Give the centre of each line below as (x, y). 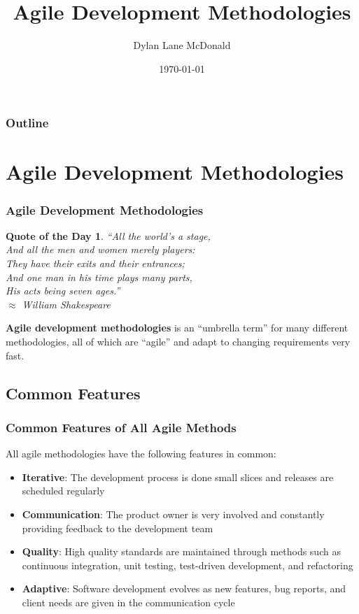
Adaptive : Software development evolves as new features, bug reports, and (184, 588)
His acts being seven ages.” (63, 291)
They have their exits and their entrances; (95, 263)
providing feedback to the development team (118, 528)
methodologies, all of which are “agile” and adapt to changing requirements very (178, 341)
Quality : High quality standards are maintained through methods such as (181, 551)
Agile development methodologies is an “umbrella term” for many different (177, 328)
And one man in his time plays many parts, (99, 277)
